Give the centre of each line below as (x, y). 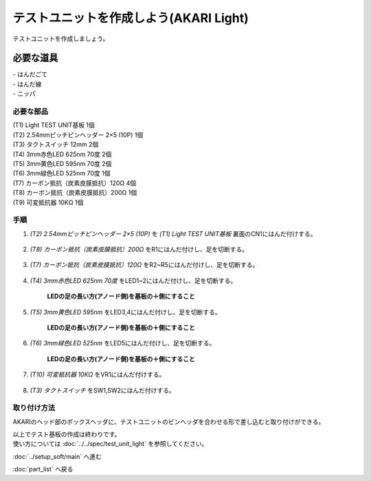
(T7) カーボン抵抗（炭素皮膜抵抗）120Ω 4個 (75, 183)
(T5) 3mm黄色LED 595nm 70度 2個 (62, 163)
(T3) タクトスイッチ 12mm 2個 (56, 145)
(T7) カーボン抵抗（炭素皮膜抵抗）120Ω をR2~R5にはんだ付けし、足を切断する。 (144, 265)
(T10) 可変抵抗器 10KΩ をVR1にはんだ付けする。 (98, 374)
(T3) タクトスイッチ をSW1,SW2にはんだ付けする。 (102, 390)
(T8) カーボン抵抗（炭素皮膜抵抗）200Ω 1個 (75, 193)
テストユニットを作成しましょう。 (61, 39)
